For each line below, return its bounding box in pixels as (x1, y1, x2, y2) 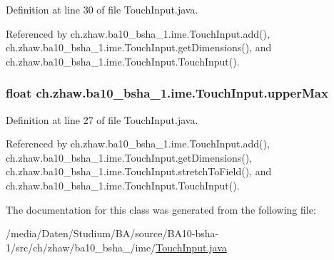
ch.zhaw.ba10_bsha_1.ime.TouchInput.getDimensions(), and (6, 40, 272, 55)
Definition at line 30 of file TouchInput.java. (6, 2, 198, 16)
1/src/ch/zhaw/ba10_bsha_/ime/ (6, 239, 156, 254)
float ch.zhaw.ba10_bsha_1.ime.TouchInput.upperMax (6, 84, 328, 102)
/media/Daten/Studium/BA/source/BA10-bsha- (6, 226, 219, 241)
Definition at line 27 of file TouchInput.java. (6, 112, 198, 127)
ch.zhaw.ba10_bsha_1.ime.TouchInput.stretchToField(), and (6, 164, 272, 179)
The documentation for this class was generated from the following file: (6, 202, 316, 217)
